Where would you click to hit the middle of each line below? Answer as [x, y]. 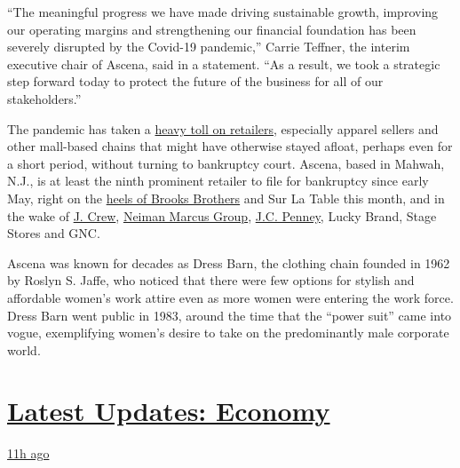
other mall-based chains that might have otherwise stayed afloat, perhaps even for [230, 146]
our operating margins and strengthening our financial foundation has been [212, 29]
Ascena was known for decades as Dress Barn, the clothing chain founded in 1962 [229, 262]
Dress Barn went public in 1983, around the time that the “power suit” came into [230, 315]
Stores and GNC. [54, 233]
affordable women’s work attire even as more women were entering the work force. [230, 297]
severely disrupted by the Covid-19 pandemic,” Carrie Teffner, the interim [209, 47]
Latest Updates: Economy [169, 411]
